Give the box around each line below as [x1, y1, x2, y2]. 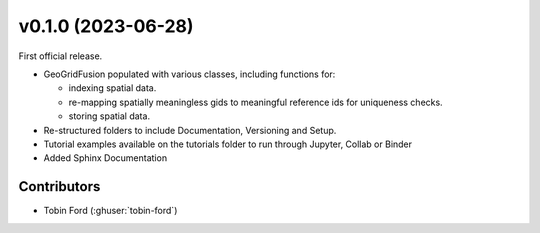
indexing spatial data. [68, 82, 157, 94]
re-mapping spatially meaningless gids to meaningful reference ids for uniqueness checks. [68, 96, 444, 108]
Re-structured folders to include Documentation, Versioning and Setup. [43, 124, 337, 136]
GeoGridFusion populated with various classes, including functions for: [43, 68, 336, 80]
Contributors [18, 178, 101, 195]
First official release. [18, 50, 103, 62]
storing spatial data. [68, 110, 150, 122]
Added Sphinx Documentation [43, 152, 168, 164]
